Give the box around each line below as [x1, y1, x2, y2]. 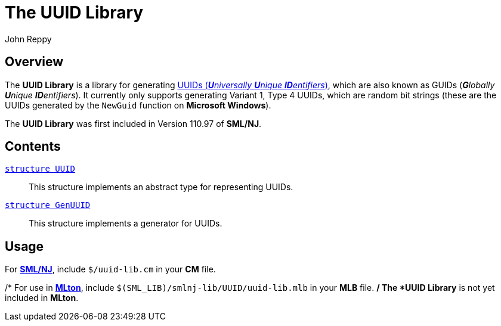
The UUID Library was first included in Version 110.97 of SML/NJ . [5, 118, 262, 129]
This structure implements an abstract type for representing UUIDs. [29, 182, 293, 193]
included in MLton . [5, 293, 79, 303]
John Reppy [5, 33, 52, 44]
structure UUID [5, 164, 76, 174]
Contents [5, 139, 61, 154]
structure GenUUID [5, 200, 91, 210]
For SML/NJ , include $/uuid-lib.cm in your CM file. [5, 264, 216, 275]
